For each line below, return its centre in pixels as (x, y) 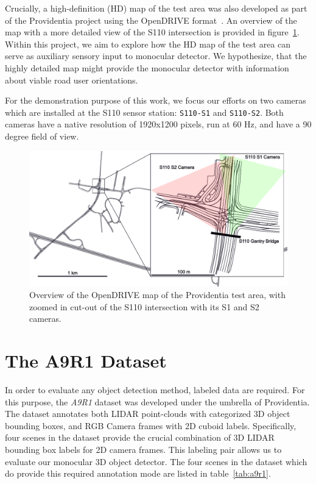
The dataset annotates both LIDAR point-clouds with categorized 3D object (148, 414)
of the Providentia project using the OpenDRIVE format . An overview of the (151, 20)
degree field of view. (42, 136)
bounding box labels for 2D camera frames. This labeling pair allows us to (143, 449)
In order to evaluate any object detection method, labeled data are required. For (155, 390)
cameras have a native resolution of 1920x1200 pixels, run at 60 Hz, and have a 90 (158, 124)
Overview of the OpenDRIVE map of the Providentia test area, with (157, 295)
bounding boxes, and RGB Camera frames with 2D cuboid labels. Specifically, (151, 425)
